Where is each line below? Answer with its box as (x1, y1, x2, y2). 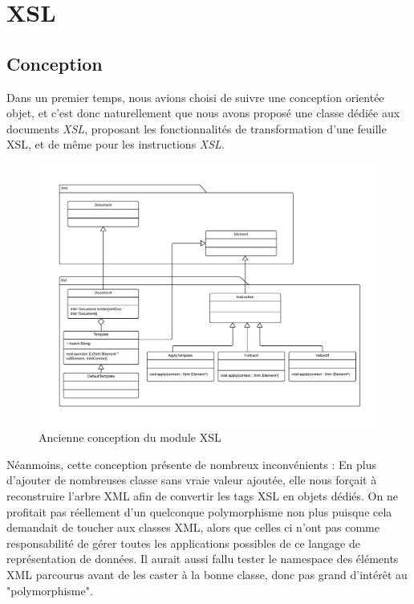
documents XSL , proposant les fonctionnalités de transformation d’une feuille (6, 120, 387, 137)
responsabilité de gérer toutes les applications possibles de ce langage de (6, 534, 360, 551)
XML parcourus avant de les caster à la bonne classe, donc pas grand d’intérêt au (6, 565, 408, 582)
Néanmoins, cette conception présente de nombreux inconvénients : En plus (6, 455, 377, 472)
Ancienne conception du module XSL (39, 429, 221, 446)
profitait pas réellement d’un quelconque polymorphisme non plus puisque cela (6, 503, 392, 520)
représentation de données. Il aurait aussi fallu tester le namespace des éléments (6, 550, 399, 567)
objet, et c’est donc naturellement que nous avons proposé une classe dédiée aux (6, 104, 400, 121)
